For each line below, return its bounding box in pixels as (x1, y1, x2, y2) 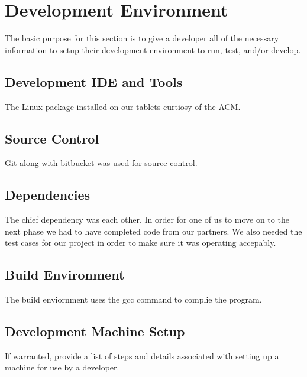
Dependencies (5, 186, 91, 204)
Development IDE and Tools (5, 72, 183, 90)
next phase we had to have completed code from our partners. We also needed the (5, 225, 302, 237)
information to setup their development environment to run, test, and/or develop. (5, 43, 301, 56)
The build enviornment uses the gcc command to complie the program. (5, 293, 262, 305)
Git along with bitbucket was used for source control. (5, 157, 198, 169)
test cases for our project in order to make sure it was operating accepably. (5, 236, 276, 249)
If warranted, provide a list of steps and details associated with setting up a (5, 349, 279, 362)
